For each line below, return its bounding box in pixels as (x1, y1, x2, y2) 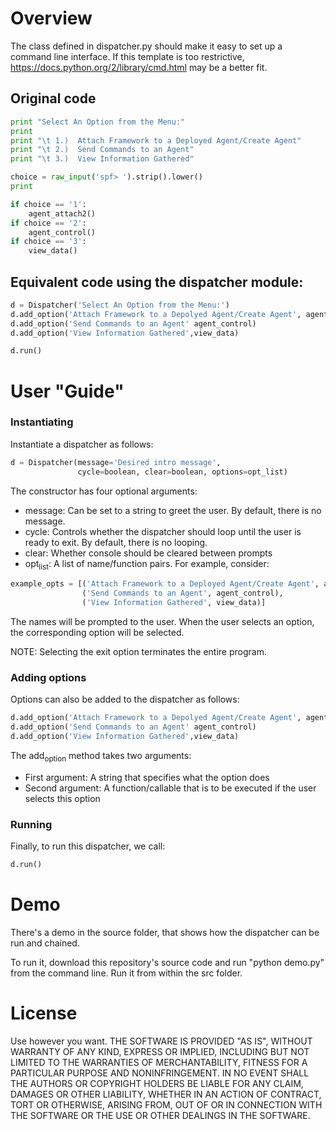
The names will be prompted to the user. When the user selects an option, (10, 615, 315, 627)
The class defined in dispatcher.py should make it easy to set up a (10, 40, 283, 52)
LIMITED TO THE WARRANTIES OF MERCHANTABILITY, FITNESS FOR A (10, 1056, 308, 1068)
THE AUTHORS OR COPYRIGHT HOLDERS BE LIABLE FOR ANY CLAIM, (10, 1077, 304, 1089)
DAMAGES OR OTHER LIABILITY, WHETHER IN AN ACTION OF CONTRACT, (10, 1088, 322, 1100)
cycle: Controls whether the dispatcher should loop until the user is (24, 525, 302, 537)
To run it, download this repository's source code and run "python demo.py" (10, 956, 325, 968)
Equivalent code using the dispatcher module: (10, 273, 304, 291)
